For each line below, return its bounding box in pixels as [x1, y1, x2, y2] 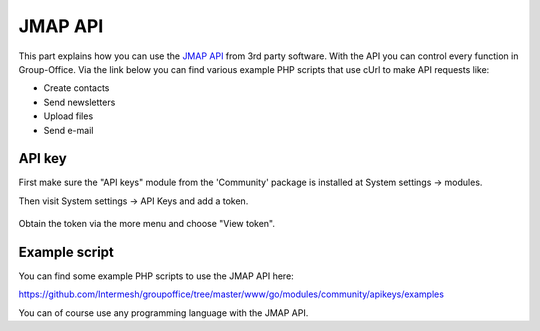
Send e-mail [43, 124, 94, 136]
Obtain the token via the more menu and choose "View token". [18, 218, 275, 230]
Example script [18, 244, 115, 260]
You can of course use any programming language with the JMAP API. [18, 306, 309, 319]
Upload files [43, 110, 94, 122]
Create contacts [43, 82, 110, 94]
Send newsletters [43, 96, 116, 108]
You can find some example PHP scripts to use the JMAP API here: [18, 270, 294, 282]
